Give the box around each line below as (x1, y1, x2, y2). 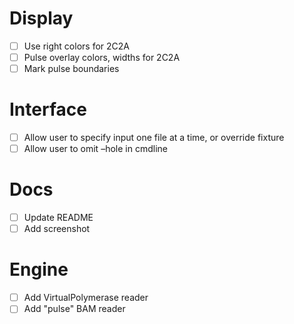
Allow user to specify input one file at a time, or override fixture (23, 132, 285, 144)
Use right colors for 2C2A (23, 40, 130, 52)
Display (9, 7, 74, 30)
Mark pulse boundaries (23, 63, 120, 75)
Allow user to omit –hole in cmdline (23, 143, 168, 155)
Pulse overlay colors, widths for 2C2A (23, 52, 181, 63)
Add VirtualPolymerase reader (23, 292, 149, 304)
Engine (9, 258, 69, 281)
